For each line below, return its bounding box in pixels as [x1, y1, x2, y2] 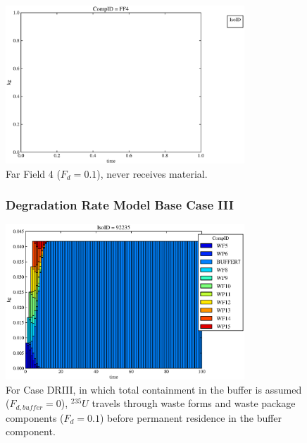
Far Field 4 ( [6, 166, 61, 181]
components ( [6, 410, 64, 425]
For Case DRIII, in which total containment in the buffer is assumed [6, 382, 302, 396]
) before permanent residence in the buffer [100, 410, 282, 425]
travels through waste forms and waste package [92, 396, 296, 411]
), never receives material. [96, 166, 208, 181]
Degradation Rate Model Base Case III [6, 196, 234, 214]
